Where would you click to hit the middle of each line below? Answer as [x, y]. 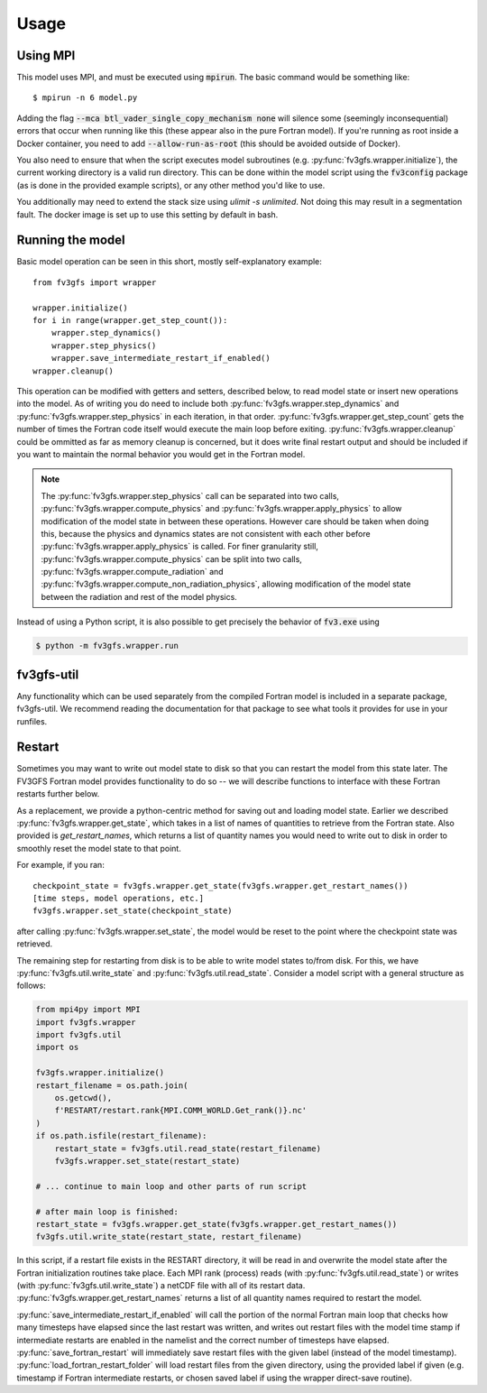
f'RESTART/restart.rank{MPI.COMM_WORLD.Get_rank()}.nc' [181, 1111]
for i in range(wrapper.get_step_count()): [130, 321]
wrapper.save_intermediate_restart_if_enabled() [161, 358]
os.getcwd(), [83, 1098]
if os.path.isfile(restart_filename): [121, 1136]
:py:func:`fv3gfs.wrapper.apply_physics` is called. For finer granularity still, [180, 547]
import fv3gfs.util [78, 1035]
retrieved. [35, 944]
